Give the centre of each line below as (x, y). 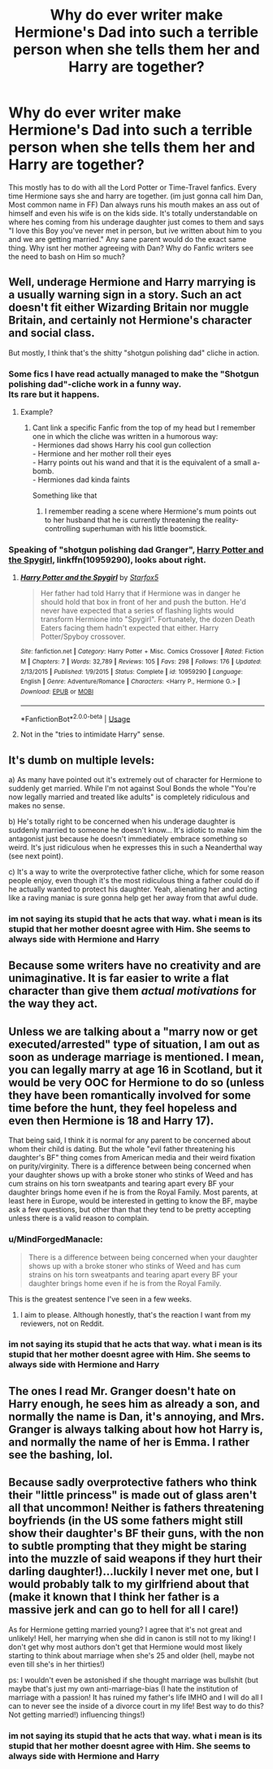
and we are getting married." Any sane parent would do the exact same (128, 239)
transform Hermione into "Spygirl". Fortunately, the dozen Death (147, 619)
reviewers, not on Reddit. (62, 1323)
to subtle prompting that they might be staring (128, 1546)
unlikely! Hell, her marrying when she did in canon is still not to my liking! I (132, 1638)
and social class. (52, 333)
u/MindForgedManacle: (56, 1239)
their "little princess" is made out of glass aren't (133, 1496)
